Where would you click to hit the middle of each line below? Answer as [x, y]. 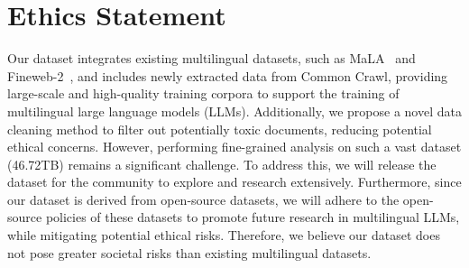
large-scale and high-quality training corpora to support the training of [203, 93]
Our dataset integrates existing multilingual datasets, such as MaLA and [212, 58]
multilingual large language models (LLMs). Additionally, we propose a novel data [234, 111]
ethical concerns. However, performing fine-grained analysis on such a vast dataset [234, 147]
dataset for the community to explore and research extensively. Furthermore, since [234, 182]
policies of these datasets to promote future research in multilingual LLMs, [253, 217]
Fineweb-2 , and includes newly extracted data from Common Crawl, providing [228, 75]
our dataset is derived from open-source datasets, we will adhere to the [203, 199]
